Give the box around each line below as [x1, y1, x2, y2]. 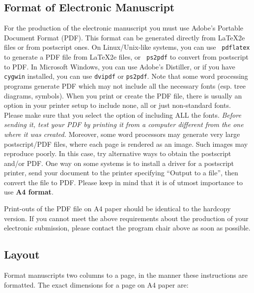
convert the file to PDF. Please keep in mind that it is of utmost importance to [4, 177, 243, 187]
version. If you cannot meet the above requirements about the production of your [4, 213, 249, 223]
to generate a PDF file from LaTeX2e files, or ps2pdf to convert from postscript [4, 52, 249, 62]
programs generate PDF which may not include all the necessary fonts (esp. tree [4, 80, 246, 91]
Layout [4, 247, 40, 262]
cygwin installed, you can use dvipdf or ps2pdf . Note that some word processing [4, 71, 248, 81]
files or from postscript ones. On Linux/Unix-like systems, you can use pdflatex [4, 42, 250, 52]
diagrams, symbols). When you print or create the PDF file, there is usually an [4, 90, 242, 100]
